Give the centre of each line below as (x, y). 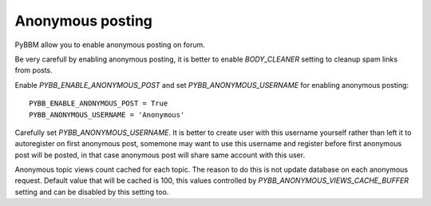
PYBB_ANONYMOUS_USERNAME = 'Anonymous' (107, 115)
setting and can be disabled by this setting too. (92, 192)
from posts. (34, 70)
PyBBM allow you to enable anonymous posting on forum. (110, 45)
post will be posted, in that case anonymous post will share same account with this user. (160, 155)
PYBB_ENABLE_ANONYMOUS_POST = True (99, 103)
